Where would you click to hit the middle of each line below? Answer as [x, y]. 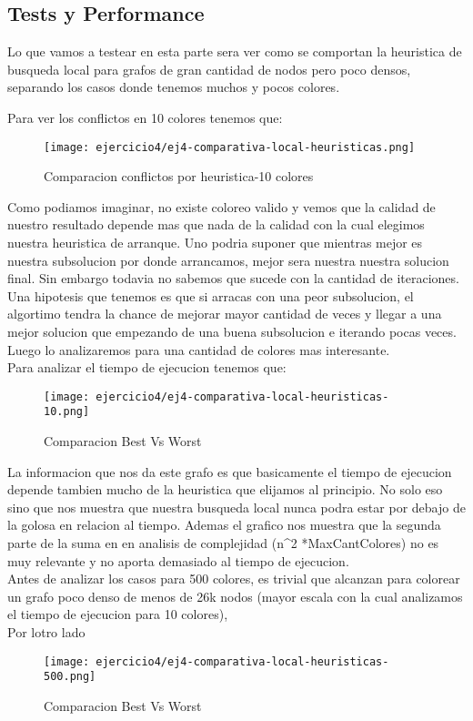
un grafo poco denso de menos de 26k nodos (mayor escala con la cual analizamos [235, 596]
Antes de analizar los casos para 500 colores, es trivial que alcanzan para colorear [234, 579]
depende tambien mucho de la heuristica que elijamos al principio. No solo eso [225, 489]
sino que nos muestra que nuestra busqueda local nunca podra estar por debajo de [236, 507]
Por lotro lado [46, 632]
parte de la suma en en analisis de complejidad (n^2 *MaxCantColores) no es [223, 543]
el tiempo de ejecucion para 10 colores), [118, 614]
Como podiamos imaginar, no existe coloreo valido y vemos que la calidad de [221, 206]
